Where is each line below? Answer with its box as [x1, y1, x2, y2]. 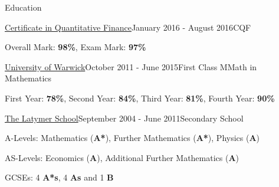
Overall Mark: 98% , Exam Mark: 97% [5, 41, 146, 53]
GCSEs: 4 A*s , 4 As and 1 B [5, 171, 114, 183]
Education [5, 1, 42, 13]
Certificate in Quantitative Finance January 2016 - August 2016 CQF [5, 21, 251, 33]
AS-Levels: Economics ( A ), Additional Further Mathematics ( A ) [5, 151, 239, 163]
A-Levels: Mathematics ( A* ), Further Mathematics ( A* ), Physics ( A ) [5, 132, 260, 144]
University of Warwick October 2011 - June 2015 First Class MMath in [5, 60, 257, 73]
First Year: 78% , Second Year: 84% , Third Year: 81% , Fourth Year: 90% [5, 91, 275, 104]
